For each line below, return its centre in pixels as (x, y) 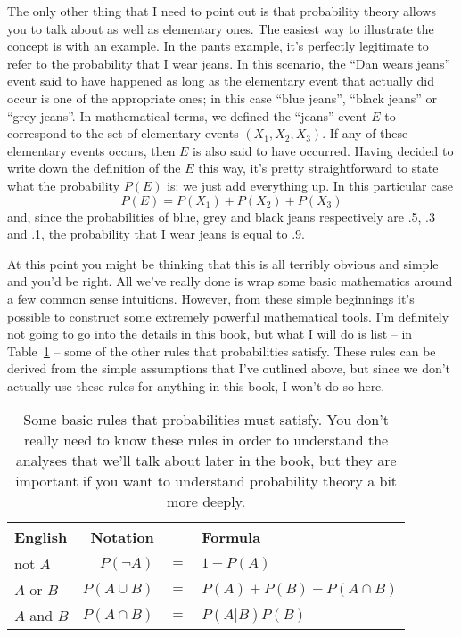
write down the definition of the (94, 168)
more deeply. (206, 502)
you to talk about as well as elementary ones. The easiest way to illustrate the (221, 28)
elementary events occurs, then (91, 150)
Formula (231, 537)
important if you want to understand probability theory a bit (206, 481)
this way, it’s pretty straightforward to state (318, 168)
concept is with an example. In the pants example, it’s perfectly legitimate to (218, 46)
